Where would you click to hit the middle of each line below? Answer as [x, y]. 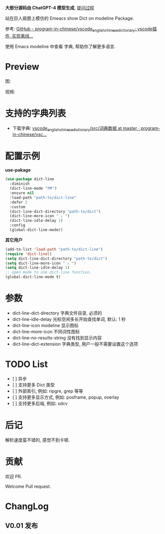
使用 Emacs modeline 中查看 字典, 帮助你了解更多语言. [60, 46]
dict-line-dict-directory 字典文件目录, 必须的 [57, 313]
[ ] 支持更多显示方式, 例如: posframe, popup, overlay [66, 397]
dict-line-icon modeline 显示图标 [45, 325]
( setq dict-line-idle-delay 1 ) [37, 268]
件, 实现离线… [19, 36]
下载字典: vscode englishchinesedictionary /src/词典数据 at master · [76, 129]
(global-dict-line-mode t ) [33, 277]
